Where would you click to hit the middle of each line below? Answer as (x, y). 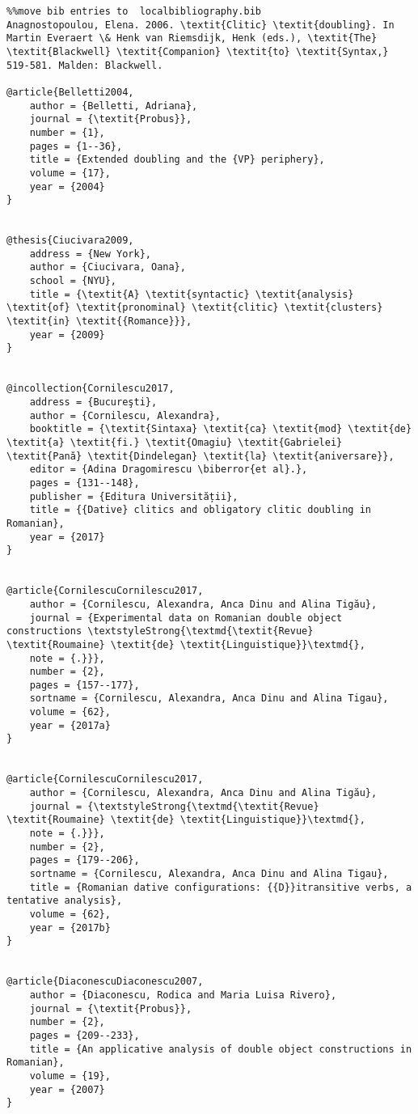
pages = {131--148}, (84, 483)
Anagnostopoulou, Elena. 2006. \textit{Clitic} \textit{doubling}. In (201, 25)
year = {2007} (67, 1089)
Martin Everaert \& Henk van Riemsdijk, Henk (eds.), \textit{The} (192, 38)
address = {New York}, (90, 254)
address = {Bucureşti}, (93, 402)
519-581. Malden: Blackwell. (85, 65)
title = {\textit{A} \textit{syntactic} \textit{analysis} (192, 294)
